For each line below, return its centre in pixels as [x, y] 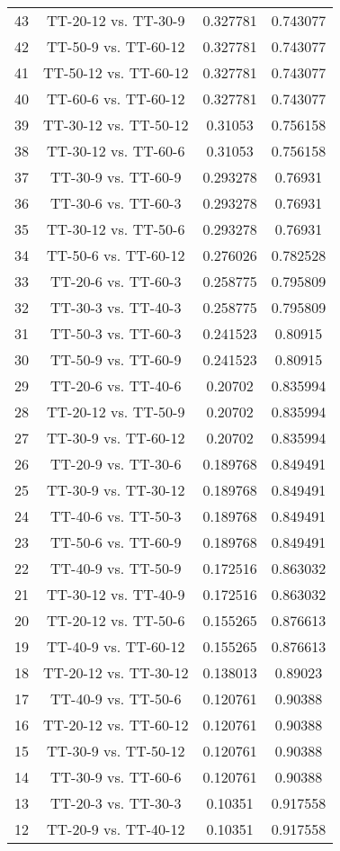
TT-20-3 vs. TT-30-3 [116, 803]
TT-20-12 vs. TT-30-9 [116, 20]
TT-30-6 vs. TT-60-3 [116, 203]
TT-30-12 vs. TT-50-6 [116, 229]
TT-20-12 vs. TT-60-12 [116, 725]
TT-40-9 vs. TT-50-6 [116, 699]
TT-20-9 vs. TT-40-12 [116, 829]
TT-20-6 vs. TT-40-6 [116, 385]
